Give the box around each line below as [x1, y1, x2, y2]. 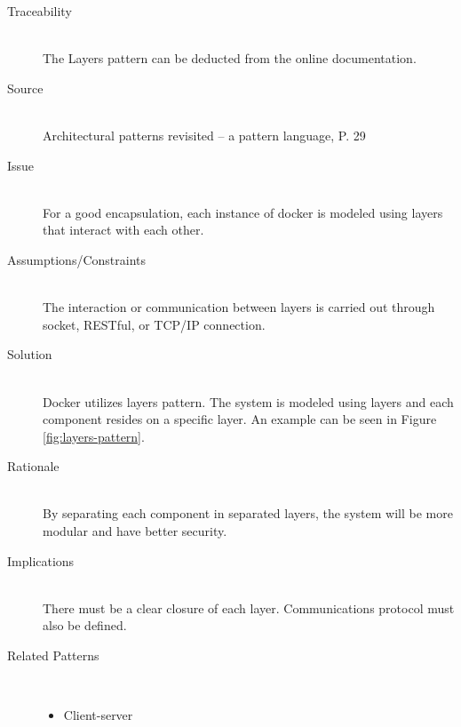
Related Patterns [7, 646, 99, 665]
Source [7, 78, 44, 97]
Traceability [7, 2, 72, 20]
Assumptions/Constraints [7, 250, 146, 268]
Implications [7, 551, 75, 570]
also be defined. [43, 616, 127, 635]
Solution [7, 345, 52, 363]
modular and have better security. [43, 522, 227, 540]
